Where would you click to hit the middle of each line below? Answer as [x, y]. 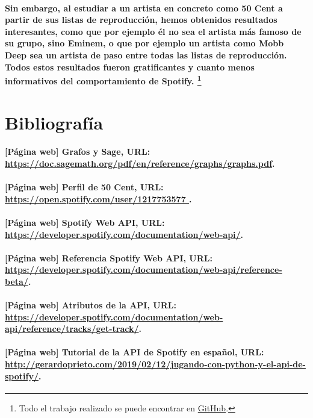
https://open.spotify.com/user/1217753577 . [98, 198]
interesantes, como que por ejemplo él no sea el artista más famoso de [153, 31]
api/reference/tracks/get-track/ [72, 329]
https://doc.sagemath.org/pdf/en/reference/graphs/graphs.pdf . [140, 163]
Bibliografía [54, 122]
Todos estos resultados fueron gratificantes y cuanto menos [130, 67]
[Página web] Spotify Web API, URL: [85, 222]
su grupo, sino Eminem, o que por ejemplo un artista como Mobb [144, 43]
